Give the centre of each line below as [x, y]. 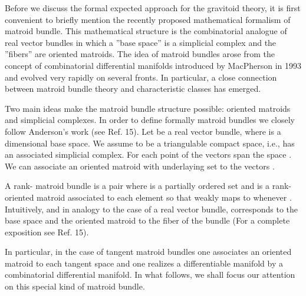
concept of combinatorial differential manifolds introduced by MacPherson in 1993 [153, 65]
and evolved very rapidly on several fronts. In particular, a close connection [141, 77]
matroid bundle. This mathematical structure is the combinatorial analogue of [146, 31]
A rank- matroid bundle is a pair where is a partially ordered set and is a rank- [148, 186]
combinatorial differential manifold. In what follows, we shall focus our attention [150, 275]
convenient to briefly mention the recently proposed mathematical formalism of [148, 19]
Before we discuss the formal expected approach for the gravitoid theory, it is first [153, 8]
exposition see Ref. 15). [47, 232]
